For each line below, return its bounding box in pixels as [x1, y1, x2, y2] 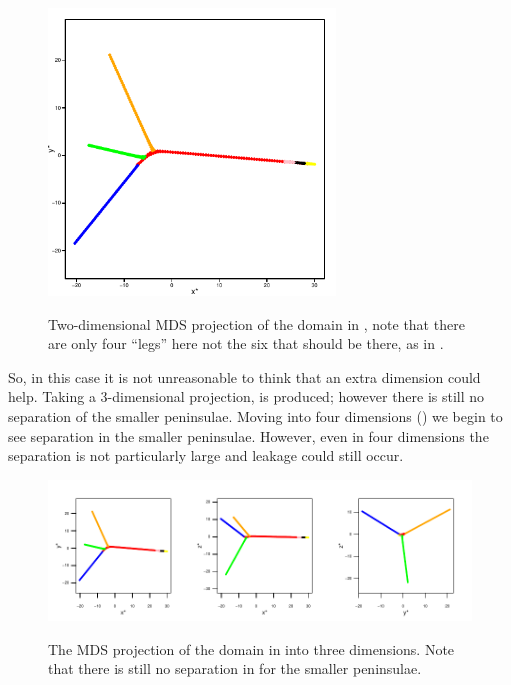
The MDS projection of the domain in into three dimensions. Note [48, 638, 455, 659]
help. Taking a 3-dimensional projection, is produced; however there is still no [8, 386, 485, 407]
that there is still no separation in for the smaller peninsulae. [48, 658, 422, 679]
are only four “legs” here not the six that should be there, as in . [48, 333, 444, 354]
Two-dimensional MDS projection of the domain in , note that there [48, 313, 465, 334]
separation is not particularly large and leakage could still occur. [8, 445, 404, 466]
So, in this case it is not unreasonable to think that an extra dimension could [8, 366, 481, 387]
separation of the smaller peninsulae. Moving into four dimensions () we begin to [8, 405, 503, 426]
